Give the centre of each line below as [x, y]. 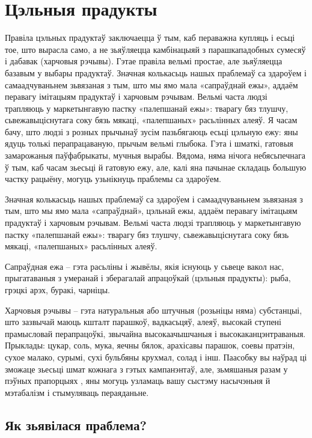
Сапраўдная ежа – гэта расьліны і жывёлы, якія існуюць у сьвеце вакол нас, [145, 266]
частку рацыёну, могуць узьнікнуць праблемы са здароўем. [113, 179]
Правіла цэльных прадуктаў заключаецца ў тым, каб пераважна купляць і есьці [150, 38]
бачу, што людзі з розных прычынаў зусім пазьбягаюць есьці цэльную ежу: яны [151, 131]
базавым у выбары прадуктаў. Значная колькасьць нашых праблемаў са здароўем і [156, 72]
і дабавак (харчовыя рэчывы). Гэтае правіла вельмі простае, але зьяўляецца [144, 61]
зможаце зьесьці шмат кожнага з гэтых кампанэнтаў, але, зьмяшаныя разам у [146, 369]
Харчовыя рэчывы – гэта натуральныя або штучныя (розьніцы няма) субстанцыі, [154, 310]
